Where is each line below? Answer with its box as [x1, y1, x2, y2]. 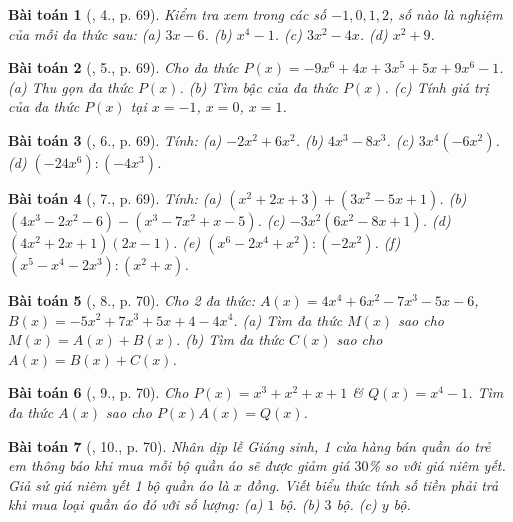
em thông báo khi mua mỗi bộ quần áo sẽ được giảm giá [8, 455, 350, 476]
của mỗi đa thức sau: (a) [8, 23, 161, 44]
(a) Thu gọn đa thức [8, 76, 133, 97]
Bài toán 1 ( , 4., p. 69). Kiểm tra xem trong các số [8, 4, 327, 24]
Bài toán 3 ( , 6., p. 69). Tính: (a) [8, 129, 222, 150]
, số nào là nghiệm [388, 4, 503, 24]
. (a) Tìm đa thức [233, 309, 343, 330]
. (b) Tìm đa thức [175, 329, 285, 350]
